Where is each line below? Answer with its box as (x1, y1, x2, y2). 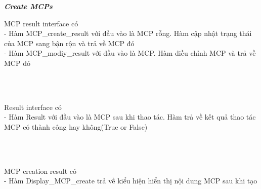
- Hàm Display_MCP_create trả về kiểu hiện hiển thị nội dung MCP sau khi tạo (4, 175, 257, 186)
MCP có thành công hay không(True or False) (4, 121, 148, 132)
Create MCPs (4, 1, 53, 11)
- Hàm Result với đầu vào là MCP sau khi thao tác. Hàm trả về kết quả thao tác (4, 111, 256, 122)
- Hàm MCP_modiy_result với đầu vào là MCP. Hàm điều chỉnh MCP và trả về (4, 48, 256, 58)
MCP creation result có (4, 165, 77, 176)
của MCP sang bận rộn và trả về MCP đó (4, 37, 135, 48)
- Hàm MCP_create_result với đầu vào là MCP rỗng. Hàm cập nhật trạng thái (4, 28, 252, 39)
